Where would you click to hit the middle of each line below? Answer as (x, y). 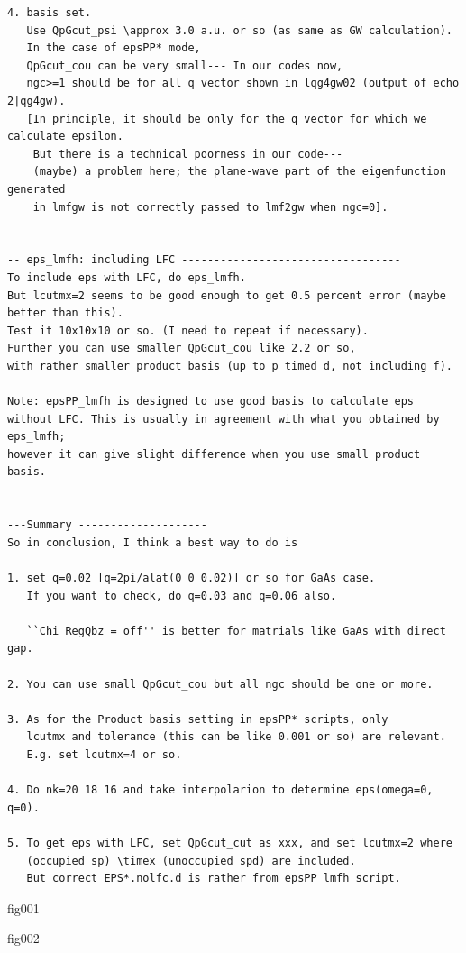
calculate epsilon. (65, 137)
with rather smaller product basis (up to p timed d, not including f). (230, 366)
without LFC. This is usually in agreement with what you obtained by (224, 419)
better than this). (65, 313)
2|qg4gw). (37, 101)
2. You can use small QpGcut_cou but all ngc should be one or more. (220, 684)
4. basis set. (50, 13)
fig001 (23, 907)
